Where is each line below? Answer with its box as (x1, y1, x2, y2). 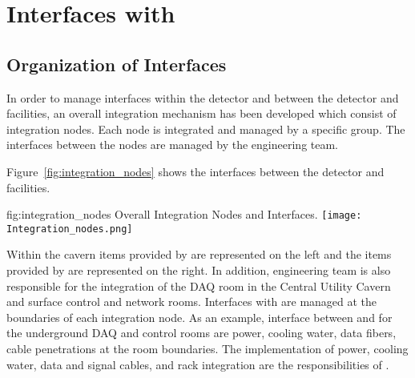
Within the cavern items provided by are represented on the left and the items (6, 246, 392, 263)
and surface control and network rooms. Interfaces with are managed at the (6, 293, 377, 310)
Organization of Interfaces (6, 51, 227, 76)
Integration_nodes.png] (6, 223, 133, 235)
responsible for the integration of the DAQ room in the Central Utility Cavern (6, 277, 391, 294)
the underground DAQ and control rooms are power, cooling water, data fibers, (6, 324, 397, 341)
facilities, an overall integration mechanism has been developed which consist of (6, 105, 397, 122)
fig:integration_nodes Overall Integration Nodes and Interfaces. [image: (6, 206, 362, 223)
